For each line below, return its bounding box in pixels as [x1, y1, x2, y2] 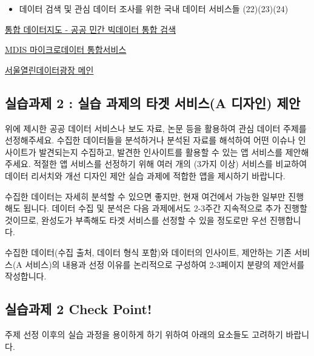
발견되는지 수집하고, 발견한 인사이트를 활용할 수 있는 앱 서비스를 [39, 145, 283, 158]
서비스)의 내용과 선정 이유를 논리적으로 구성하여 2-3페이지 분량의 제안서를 [25, 258, 305, 270]
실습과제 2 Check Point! [5, 300, 152, 318]
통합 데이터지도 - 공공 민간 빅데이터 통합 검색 [5, 22, 176, 35]
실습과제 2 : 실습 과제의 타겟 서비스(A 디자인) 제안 [5, 93, 301, 112]
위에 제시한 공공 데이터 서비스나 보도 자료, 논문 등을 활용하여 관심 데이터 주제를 [5, 122, 307, 134]
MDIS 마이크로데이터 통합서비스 [5, 43, 127, 56]
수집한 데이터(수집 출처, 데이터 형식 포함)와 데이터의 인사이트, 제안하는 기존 [5, 245, 292, 258]
